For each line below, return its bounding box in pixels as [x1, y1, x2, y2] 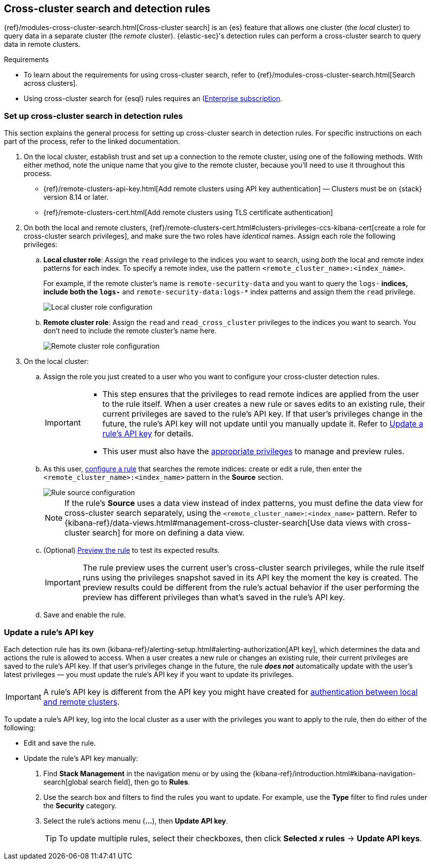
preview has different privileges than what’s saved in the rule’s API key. [82, 592, 345, 603]
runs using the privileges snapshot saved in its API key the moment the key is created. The [82, 573, 418, 583]
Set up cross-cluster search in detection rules [4, 110, 183, 121]
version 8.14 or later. [43, 193, 109, 202]
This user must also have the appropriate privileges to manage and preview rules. [102, 446, 405, 457]
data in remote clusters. [4, 40, 81, 49]
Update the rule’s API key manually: [24, 754, 138, 762]
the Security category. [43, 801, 117, 810]
